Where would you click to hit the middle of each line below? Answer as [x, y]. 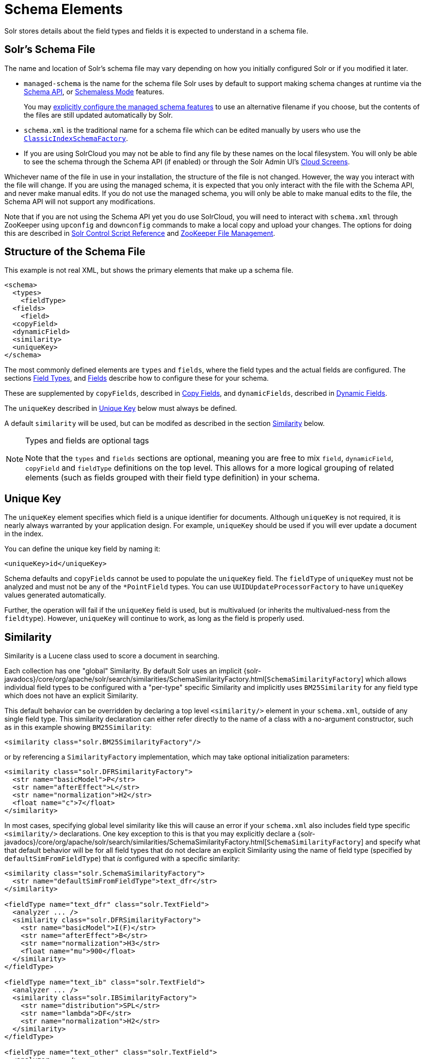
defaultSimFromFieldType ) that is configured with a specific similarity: [122, 859]
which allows [386, 679]
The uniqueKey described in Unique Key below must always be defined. [121, 408]
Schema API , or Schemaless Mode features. [94, 91]
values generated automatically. [55, 595]
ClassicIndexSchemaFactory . [76, 138]
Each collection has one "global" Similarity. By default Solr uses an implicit [123, 671]
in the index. [24, 534]
